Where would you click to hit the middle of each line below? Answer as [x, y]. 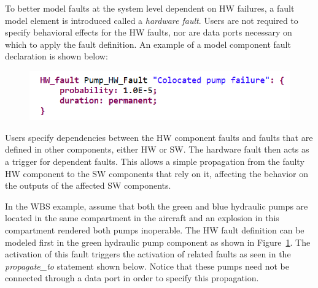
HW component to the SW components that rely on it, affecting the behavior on [157, 173]
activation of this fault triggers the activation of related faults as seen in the [148, 254]
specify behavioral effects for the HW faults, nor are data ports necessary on [149, 32]
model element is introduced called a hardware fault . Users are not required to [152, 20]
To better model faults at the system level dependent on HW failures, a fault [150, 8]
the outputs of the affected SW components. [88, 185]
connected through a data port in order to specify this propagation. [132, 278]
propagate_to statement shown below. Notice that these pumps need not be [147, 266]
